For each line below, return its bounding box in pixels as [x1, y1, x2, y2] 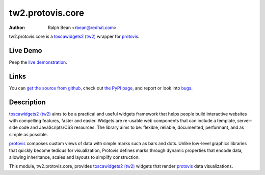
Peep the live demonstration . [9, 59, 67, 65]
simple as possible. [9, 131, 48, 137]
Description [9, 98, 46, 106]
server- [237, 118, 252, 124]
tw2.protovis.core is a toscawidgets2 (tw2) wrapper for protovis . [9, 33, 140, 39]
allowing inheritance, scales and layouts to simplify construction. [9, 154, 140, 160]
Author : [9, 25, 26, 30]
